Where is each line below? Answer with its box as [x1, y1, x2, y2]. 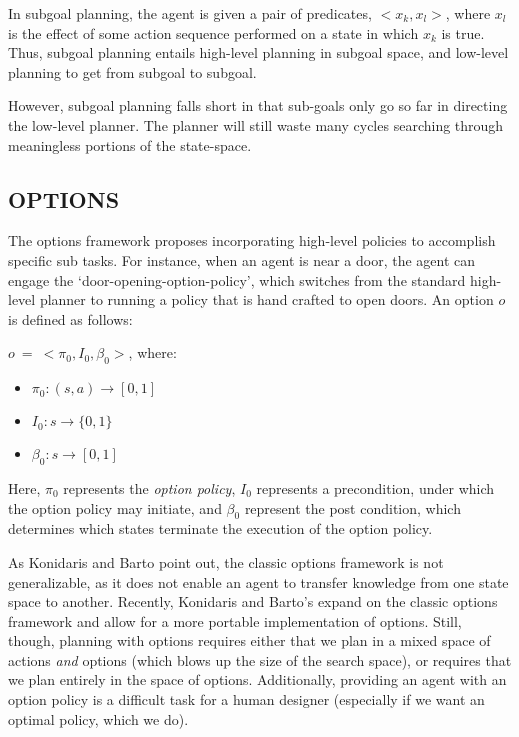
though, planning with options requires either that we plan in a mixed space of [8, 630, 491, 651]
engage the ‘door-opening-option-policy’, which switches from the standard [8, 269, 466, 290]
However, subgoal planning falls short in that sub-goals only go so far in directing [8, 95, 508, 116]
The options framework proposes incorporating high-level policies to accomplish [8, 230, 496, 251]
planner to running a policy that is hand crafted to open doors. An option [39, 289, 494, 310]
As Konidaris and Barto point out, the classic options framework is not [8, 551, 444, 572]
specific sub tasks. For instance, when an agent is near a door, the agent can [8, 249, 476, 270]
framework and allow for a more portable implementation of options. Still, [8, 610, 462, 631]
